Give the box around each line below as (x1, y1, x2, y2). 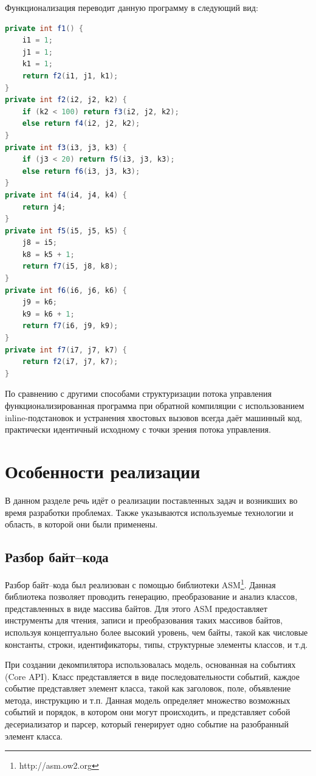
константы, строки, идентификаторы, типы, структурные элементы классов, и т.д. (5, 637, 308, 650)
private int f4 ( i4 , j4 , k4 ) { (5, 190, 127, 199)
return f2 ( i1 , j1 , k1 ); (22, 71, 118, 80)
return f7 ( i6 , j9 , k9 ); (22, 321, 118, 331)
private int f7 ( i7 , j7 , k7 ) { (5, 345, 127, 354)
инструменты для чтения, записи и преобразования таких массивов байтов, (5, 614, 283, 627)
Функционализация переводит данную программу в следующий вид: (5, 1, 258, 13)
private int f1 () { (5, 24, 83, 33)
